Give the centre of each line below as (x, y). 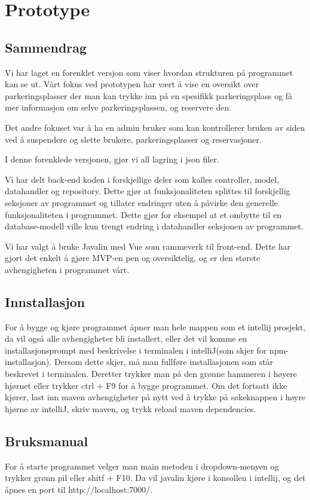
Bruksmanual (47, 441)
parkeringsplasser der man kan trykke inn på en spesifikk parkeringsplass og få (149, 95)
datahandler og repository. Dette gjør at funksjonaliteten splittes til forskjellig (148, 191)
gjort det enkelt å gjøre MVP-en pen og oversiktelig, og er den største (133, 258)
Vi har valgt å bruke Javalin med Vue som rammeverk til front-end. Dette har (148, 246)
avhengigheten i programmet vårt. (67, 269)
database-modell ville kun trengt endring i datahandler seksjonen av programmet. (154, 226)
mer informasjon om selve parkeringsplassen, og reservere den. (118, 107)
